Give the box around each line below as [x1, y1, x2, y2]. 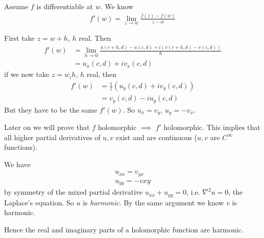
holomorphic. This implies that [163, 121, 260, 132]
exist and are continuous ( [115, 131, 198, 142]
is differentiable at [36, 1, 93, 11]
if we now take [4, 69, 50, 80]
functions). [4, 142, 38, 152]
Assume [4, 1, 29, 11]
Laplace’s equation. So [4, 197, 74, 207]
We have [4, 158, 31, 169]
